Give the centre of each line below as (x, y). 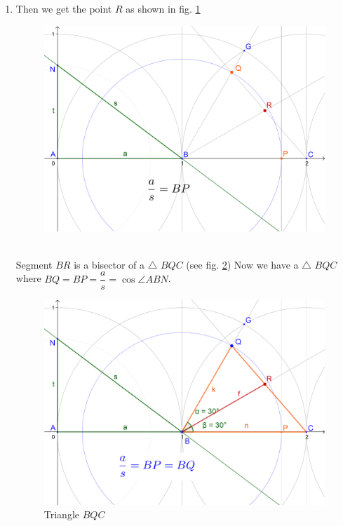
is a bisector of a (109, 264)
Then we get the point (64, 8)
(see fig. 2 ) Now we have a (242, 264)
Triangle (62, 514)
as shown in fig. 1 (163, 8)
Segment (34, 264)
